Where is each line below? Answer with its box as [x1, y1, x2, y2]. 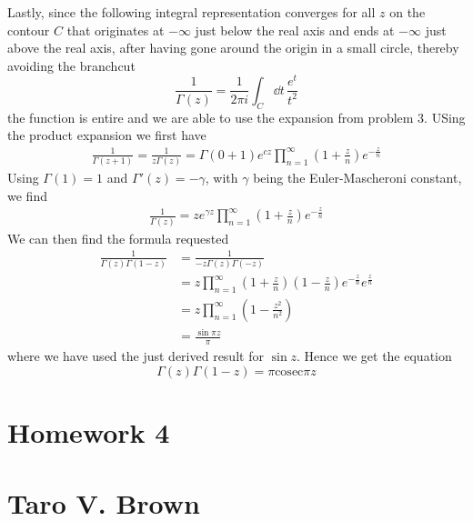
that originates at [66, 20, 165, 39]
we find [7, 185, 47, 205]
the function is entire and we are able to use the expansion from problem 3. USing [7, 107, 466, 126]
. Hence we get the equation [297, 346, 452, 366]
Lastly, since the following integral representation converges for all [7, 3, 376, 21]
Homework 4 [7, 414, 170, 451]
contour [7, 20, 50, 39]
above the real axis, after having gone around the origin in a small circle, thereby [7, 38, 459, 57]
